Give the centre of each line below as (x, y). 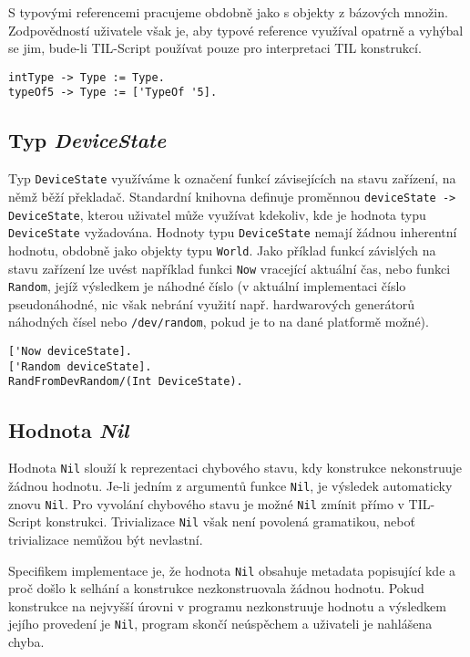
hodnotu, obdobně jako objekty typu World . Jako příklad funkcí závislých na (222, 250)
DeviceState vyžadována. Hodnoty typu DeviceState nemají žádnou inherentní (233, 232)
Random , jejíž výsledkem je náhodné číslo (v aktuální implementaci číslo (207, 286)
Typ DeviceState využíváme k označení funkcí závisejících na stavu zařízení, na (232, 178)
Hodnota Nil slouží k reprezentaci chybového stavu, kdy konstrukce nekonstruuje (235, 468)
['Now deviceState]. (71, 352)
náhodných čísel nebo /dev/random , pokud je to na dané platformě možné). (219, 322)
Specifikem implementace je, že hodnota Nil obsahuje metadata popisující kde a (232, 570)
